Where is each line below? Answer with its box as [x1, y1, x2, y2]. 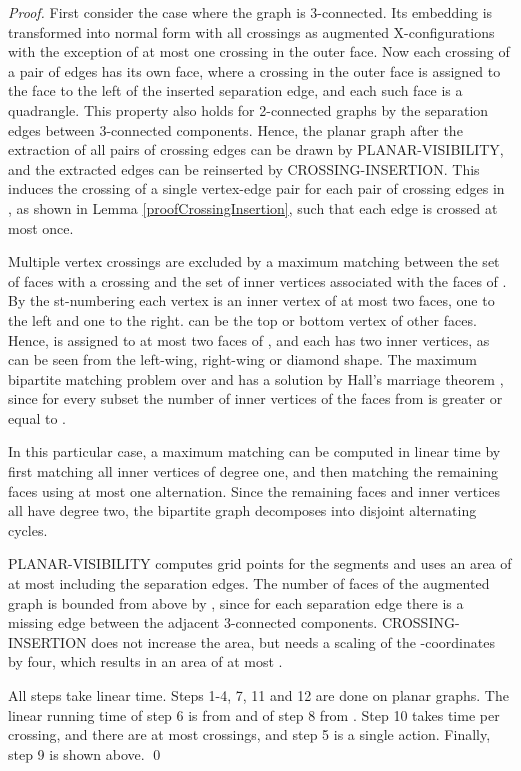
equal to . [8, 407, 66, 428]
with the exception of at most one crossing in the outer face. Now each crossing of [8, 41, 510, 62]
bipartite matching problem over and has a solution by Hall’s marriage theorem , [8, 368, 504, 389]
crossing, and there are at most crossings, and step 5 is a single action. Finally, [8, 724, 491, 745]
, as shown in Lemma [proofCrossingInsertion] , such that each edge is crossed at [8, 197, 498, 218]
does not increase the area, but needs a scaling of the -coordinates [91, 631, 495, 652]
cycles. [8, 519, 48, 540]
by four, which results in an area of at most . [8, 651, 283, 672]
